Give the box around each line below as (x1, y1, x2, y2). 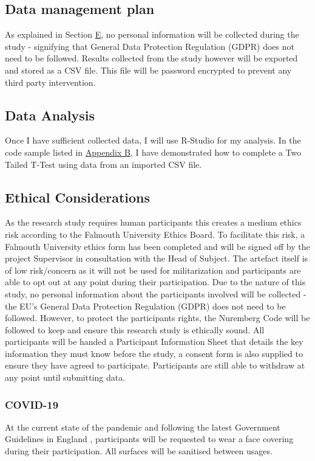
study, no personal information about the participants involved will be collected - (5, 287, 307, 300)
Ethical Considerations (5, 187, 151, 206)
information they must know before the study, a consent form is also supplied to (5, 347, 303, 359)
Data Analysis (5, 105, 95, 124)
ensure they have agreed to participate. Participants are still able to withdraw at (5, 359, 305, 372)
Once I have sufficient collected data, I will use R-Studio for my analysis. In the (5, 134, 301, 147)
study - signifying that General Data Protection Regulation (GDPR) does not (5, 40, 294, 52)
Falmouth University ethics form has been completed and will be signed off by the (5, 240, 310, 252)
